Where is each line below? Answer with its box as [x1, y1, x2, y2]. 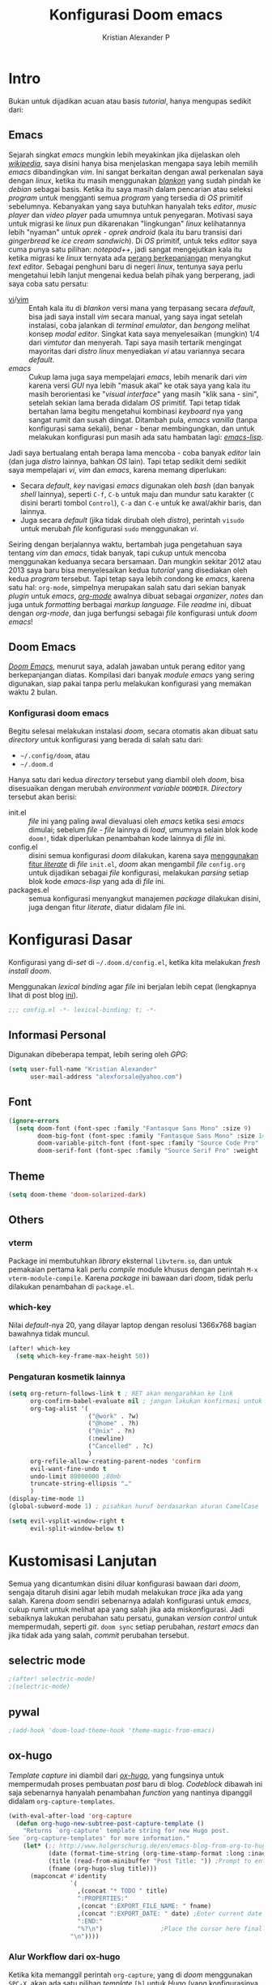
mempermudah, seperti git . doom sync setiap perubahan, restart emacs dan [8, 1622, 259, 1631]
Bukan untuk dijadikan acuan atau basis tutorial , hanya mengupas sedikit [8, 96, 252, 106]
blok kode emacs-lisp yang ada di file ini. [28, 876, 166, 886]
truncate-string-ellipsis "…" [29, 1480, 132, 1488]
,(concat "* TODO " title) [77, 1887, 168, 1895]
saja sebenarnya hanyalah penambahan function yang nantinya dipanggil [8, 1787, 253, 1797]
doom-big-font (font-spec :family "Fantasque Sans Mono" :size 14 [37, 1132, 266, 1140]
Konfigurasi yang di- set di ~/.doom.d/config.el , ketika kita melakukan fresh [8, 957, 261, 967]
